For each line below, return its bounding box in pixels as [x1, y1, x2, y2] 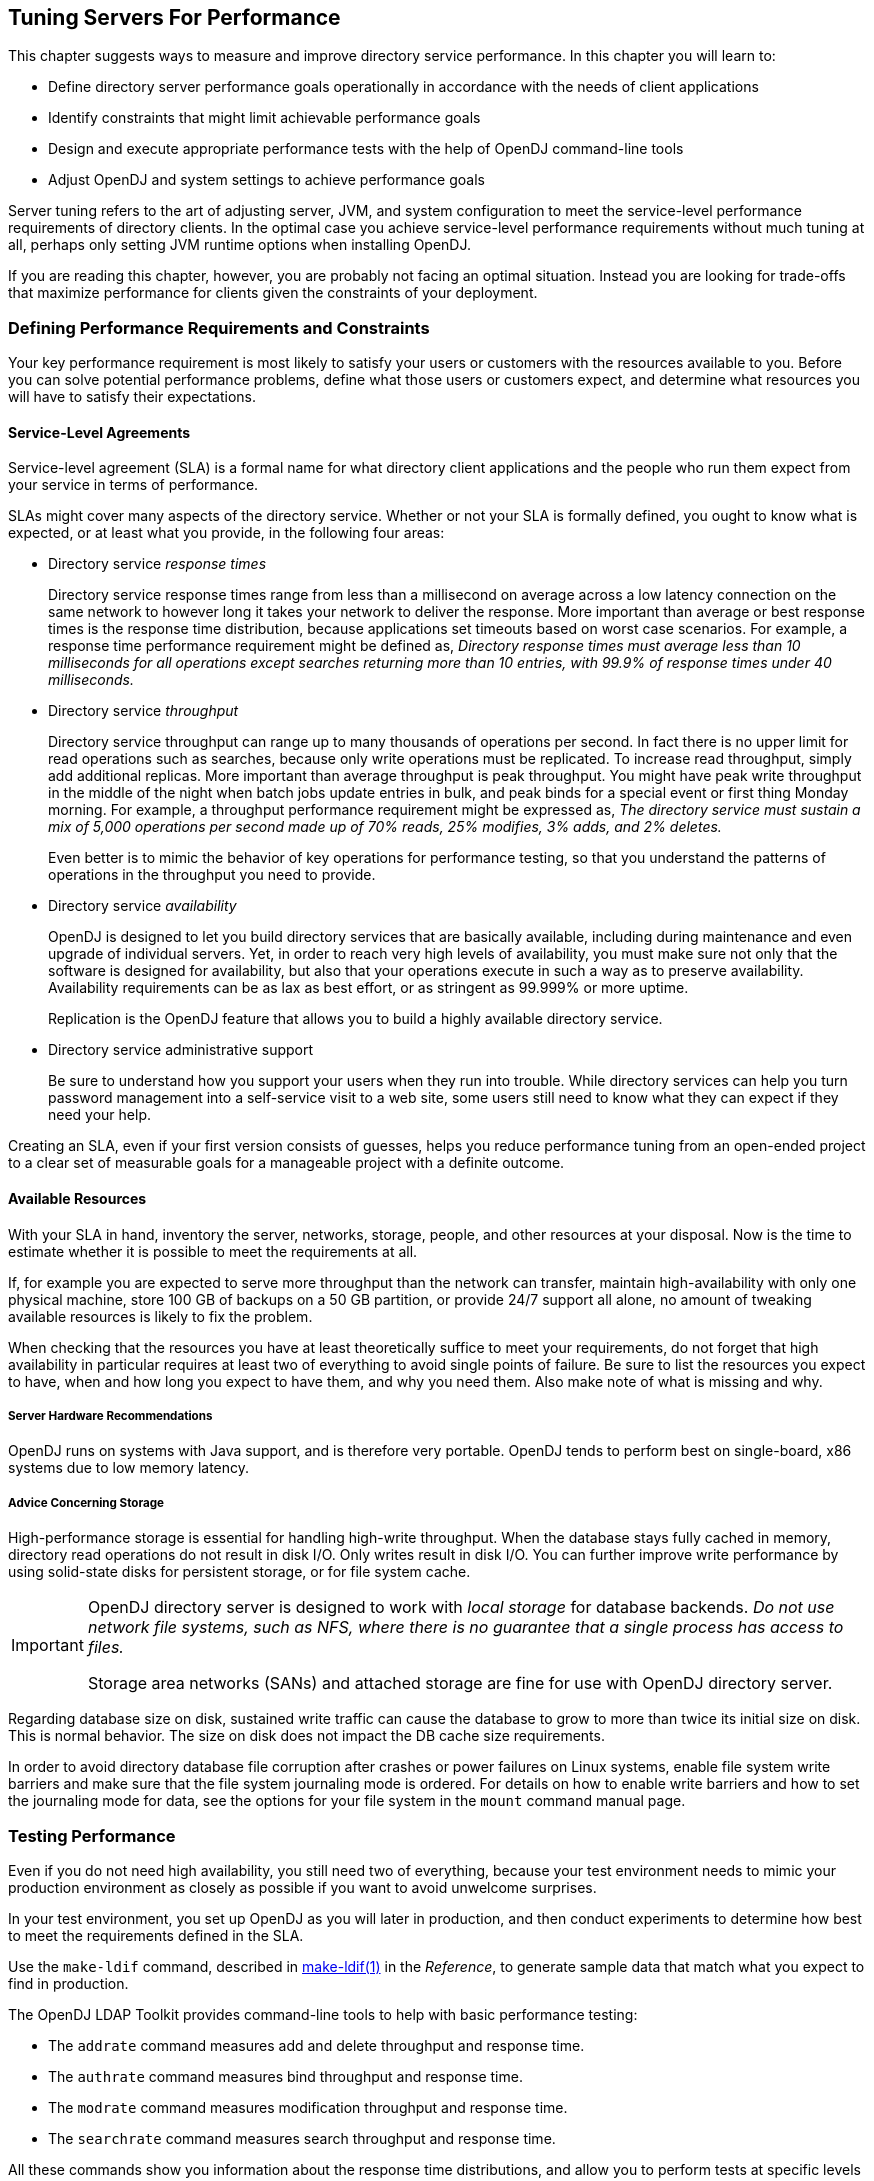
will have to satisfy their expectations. [8, 388, 256, 406]
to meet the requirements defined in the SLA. [8, 1926, 304, 1944]
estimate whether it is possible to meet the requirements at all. [8, 1242, 418, 1260]
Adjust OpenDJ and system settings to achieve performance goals [48, 171, 485, 189]
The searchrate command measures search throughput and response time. [48, 2129, 556, 2147]
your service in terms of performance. [8, 476, 259, 494]
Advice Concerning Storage [8, 1495, 165, 1510]
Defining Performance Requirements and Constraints [8, 317, 430, 338]
